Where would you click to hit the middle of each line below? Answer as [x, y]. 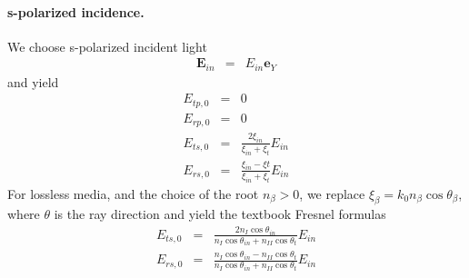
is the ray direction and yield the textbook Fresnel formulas [220, 214]
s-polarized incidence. [76, 11]
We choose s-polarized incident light [107, 46]
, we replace [332, 193]
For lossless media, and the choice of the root [133, 193]
